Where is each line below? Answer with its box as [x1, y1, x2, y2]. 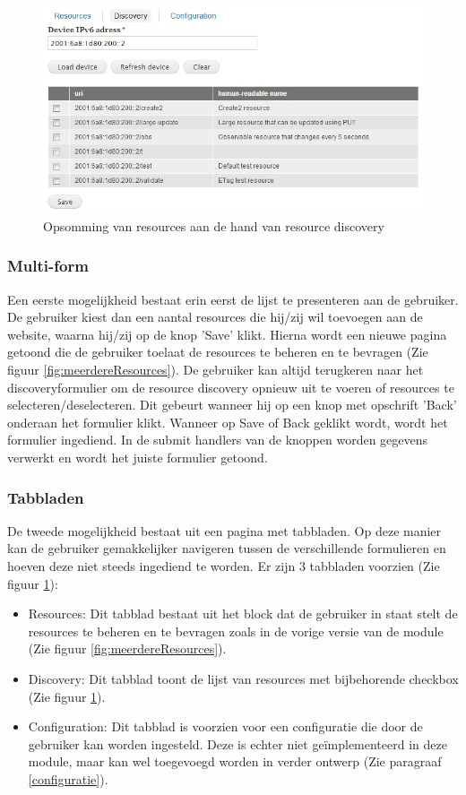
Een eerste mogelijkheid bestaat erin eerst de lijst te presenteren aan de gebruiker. [7, 289, 459, 308]
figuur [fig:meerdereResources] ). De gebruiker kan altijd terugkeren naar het [7, 360, 424, 379]
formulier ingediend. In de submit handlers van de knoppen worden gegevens [7, 430, 428, 449]
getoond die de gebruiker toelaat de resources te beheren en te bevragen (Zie [7, 342, 428, 361]
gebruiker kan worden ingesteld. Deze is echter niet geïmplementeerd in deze [28, 734, 447, 753]
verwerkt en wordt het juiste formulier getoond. [7, 448, 268, 467]
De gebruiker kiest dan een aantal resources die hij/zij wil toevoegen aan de [7, 307, 423, 326]
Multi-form [7, 255, 89, 277]
